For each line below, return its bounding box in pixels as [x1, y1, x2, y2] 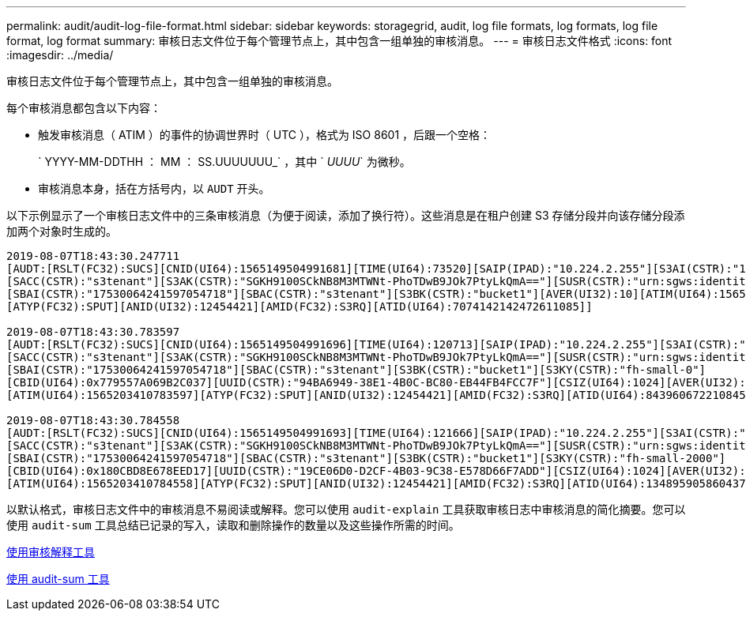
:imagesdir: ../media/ [6, 48, 114, 62]
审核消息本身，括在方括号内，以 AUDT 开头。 [38, 182, 270, 195]
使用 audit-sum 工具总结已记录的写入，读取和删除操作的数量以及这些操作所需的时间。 [6, 518, 460, 532]
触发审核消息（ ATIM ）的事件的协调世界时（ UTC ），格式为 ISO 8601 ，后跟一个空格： [38, 128, 492, 141]
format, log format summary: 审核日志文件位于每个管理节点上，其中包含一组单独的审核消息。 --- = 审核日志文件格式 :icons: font [6, 34, 673, 47]
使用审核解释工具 [6, 545, 95, 559]
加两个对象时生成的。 [6, 224, 117, 238]
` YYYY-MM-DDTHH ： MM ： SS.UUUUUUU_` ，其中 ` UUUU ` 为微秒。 [38, 155, 411, 168]
